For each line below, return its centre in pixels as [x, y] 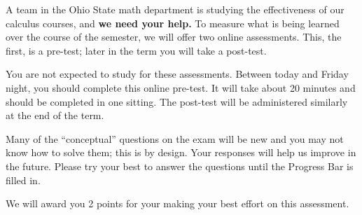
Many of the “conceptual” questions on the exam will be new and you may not [175, 138]
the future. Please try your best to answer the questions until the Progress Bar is [180, 166]
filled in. [23, 180]
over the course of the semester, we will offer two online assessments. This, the [174, 37]
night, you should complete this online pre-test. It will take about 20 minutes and [181, 87]
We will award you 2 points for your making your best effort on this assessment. [177, 203]
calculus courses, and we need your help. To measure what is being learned [173, 23]
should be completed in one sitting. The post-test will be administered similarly [177, 101]
